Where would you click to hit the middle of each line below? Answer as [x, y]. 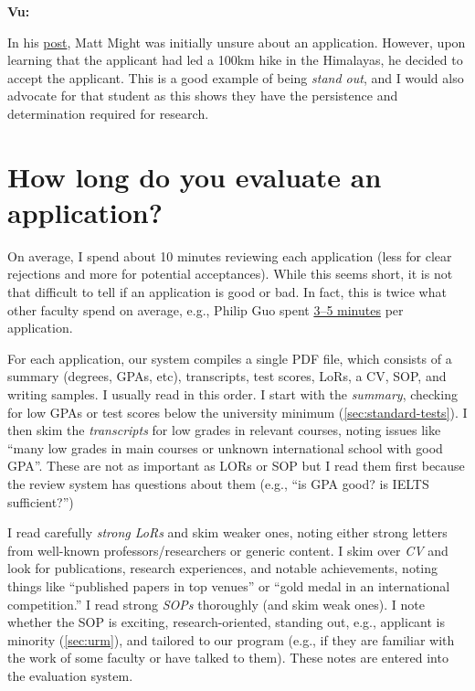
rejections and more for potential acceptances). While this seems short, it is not [230, 274]
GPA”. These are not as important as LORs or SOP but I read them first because [236, 466]
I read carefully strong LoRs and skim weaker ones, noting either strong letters [227, 532]
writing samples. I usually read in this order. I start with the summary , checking [232, 394]
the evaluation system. [70, 675]
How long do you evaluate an [195, 176]
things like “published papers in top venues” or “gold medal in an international [229, 585]
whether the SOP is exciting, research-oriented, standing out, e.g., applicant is [227, 622]
